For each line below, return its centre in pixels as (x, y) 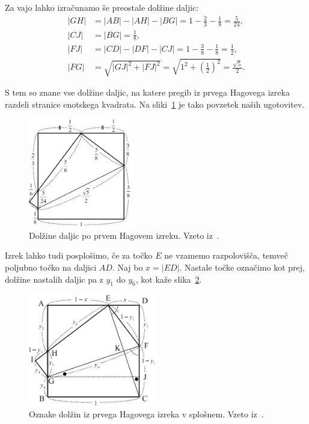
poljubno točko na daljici (51, 267)
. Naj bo (127, 267)
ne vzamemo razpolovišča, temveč (226, 255)
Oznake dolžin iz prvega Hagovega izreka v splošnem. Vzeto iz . (146, 413)
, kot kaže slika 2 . (169, 279)
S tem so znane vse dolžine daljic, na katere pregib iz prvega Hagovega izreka (147, 92)
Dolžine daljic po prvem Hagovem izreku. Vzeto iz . (124, 235)
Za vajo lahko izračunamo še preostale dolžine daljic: (102, 7)
